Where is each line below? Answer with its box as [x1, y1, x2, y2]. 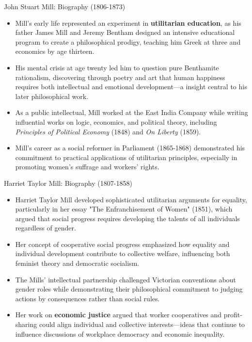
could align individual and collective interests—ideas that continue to [39, 319, 245, 329]
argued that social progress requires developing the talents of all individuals [15, 213, 240, 223]
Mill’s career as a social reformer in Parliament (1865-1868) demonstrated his [15, 143, 245, 153]
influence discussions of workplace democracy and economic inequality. [15, 328, 225, 339]
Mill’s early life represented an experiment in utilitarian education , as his [15, 17, 241, 28]
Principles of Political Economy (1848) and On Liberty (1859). [15, 126, 201, 136]
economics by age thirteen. [15, 46, 94, 56]
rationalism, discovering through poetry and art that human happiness [15, 72, 225, 82]
